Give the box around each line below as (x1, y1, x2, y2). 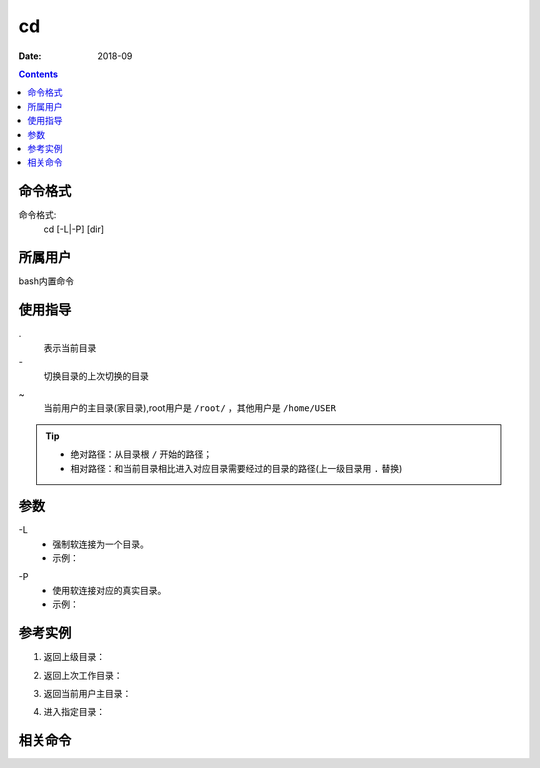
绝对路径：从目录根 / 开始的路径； (70, 448, 213, 460)
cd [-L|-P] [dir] (43, 223, 105, 235)
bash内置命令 (18, 275, 75, 287)
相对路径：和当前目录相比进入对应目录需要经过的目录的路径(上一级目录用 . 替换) (70, 462, 403, 474)
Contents (18, 68, 59, 80)
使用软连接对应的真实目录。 (52, 584, 167, 596)
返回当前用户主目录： (43, 688, 132, 700)
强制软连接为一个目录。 (52, 538, 149, 550)
